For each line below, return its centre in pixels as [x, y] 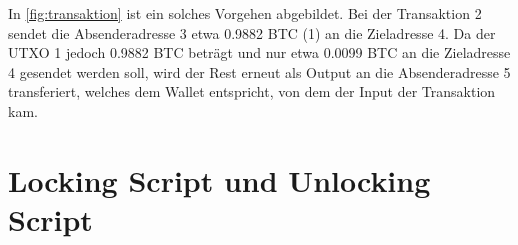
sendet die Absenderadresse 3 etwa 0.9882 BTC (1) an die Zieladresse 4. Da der [252, 32]
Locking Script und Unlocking [219, 179]
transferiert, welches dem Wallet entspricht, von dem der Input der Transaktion [252, 91]
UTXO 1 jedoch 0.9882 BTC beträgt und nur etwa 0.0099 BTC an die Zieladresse [259, 52]
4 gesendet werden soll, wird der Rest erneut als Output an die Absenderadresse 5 [259, 71]
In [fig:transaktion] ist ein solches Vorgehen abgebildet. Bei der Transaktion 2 [245, 13]
